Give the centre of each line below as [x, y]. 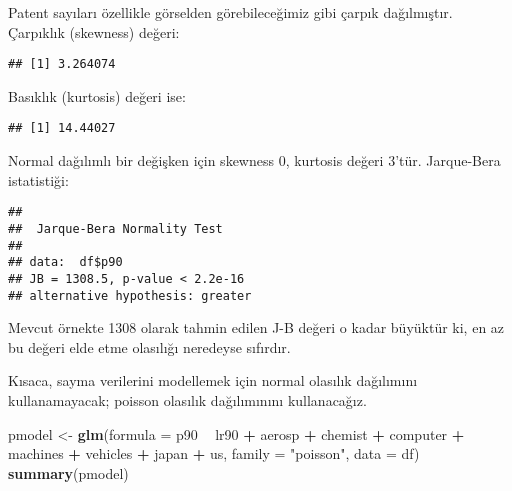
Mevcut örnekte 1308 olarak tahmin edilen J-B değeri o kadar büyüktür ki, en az [256, 327]
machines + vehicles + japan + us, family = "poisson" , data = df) [214, 453]
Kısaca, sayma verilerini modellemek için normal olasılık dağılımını [213, 380]
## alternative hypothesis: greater [130, 295]
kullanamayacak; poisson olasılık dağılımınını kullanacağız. [187, 400]
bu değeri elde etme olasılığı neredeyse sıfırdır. [149, 346]
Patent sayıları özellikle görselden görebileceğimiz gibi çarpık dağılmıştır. [230, 12]
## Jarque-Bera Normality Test [115, 228]
